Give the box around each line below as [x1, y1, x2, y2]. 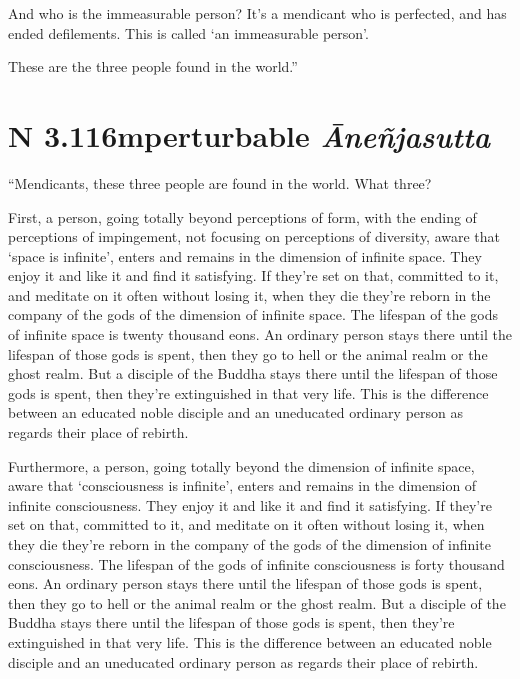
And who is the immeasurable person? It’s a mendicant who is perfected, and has [8, 3, 507, 23]
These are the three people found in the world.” [8, 56, 298, 77]
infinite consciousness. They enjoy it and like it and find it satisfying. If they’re [8, 494, 492, 515]
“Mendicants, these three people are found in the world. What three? [8, 172, 432, 193]
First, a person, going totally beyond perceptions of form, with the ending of [8, 206, 477, 227]
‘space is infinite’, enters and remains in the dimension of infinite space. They [8, 245, 482, 266]
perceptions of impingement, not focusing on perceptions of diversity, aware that [8, 226, 501, 247]
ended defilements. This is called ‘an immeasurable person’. [8, 22, 369, 43]
